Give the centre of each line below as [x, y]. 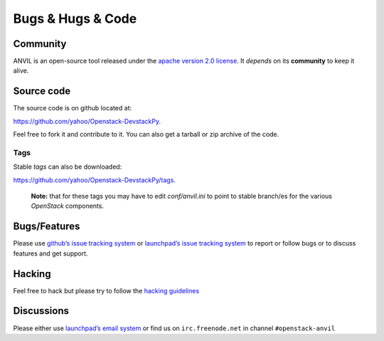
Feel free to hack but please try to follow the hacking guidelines [106, 290]
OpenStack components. [68, 206]
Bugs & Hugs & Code [75, 19]
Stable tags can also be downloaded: [68, 167]
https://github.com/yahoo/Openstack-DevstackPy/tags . [94, 180]
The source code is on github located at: [72, 108]
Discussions [41, 311]
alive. [21, 70]
